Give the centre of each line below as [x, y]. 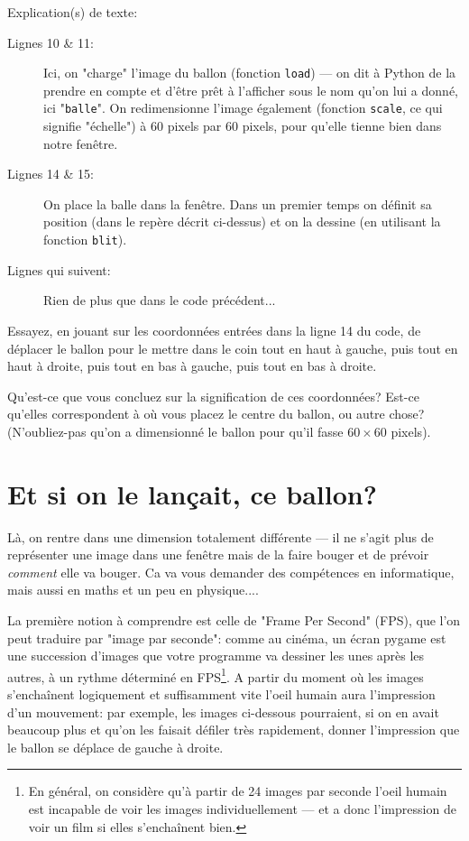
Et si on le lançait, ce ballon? [192, 493]
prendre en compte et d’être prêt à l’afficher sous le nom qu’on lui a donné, [251, 90]
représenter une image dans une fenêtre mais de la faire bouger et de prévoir [218, 555]
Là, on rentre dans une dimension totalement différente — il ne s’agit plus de [221, 536]
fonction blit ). [85, 240]
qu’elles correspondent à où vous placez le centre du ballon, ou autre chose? [216, 414]
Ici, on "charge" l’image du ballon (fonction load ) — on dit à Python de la [250, 73]
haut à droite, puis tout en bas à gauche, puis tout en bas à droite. [192, 366]
